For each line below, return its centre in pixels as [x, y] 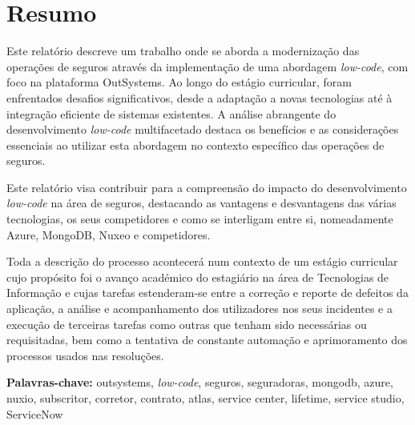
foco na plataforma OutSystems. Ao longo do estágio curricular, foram [179, 82]
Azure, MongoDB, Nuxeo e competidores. [109, 234]
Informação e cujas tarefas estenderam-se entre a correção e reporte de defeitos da [207, 293]
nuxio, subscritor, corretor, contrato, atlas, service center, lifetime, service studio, [205, 398]
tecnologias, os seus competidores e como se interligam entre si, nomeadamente [200, 219]
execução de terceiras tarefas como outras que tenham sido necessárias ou [187, 324]
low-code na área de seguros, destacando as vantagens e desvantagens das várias [201, 203]
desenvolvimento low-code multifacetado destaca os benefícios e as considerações [203, 129]
